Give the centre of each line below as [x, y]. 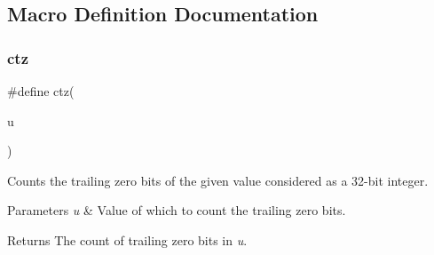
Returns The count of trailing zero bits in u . [127, 239]
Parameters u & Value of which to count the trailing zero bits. [177, 210]
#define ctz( [41, 91]
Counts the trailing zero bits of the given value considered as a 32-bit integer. [218, 180]
